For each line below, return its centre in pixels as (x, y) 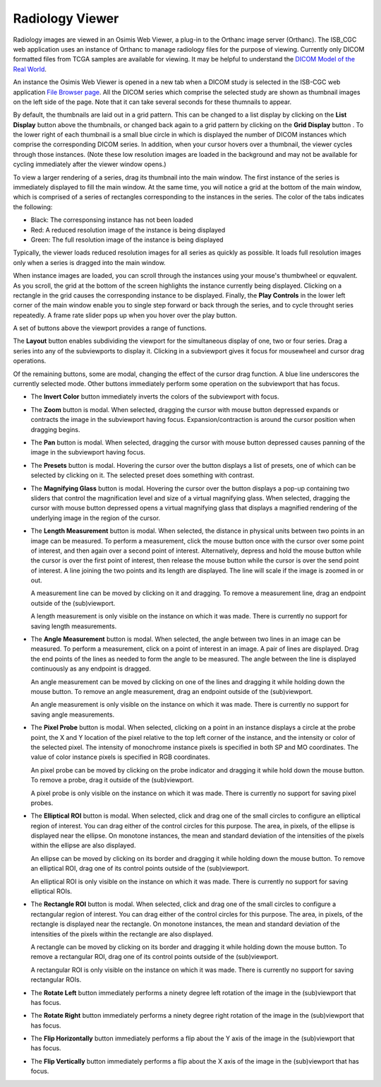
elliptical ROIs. (52, 891)
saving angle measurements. (73, 715)
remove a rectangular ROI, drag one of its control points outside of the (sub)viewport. (155, 957)
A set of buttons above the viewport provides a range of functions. (110, 328)
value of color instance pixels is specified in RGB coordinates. (121, 757)
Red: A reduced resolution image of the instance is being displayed (128, 230)
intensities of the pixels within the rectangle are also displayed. (122, 934)
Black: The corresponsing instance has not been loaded (112, 220)
